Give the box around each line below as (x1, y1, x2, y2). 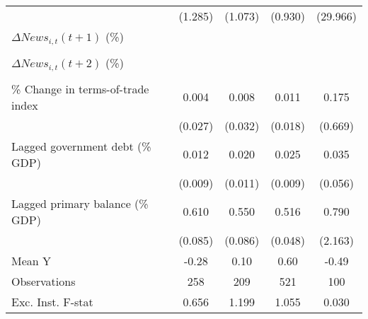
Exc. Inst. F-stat (11, 293, 93, 310)
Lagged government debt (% (11, 137, 151, 154)
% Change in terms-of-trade (11, 80, 149, 97)
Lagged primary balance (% (11, 195, 149, 211)
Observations (11, 272, 76, 289)
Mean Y (11, 252, 52, 269)
